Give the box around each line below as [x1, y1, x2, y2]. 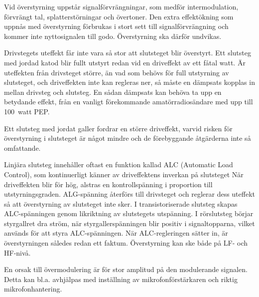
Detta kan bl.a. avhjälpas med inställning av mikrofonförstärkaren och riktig [4, 274, 238, 284]
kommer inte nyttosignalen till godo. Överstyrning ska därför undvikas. [4, 30, 222, 41]
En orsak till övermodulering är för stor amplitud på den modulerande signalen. [4, 264, 248, 275]
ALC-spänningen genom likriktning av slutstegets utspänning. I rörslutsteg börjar [4, 208, 254, 219]
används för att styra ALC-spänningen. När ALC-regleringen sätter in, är [4, 228, 228, 238]
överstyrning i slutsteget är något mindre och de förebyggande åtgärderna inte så [4, 133, 251, 143]
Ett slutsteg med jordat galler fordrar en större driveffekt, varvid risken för [4, 123, 233, 133]
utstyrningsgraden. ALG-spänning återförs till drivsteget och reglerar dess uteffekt [4, 189, 255, 199]
